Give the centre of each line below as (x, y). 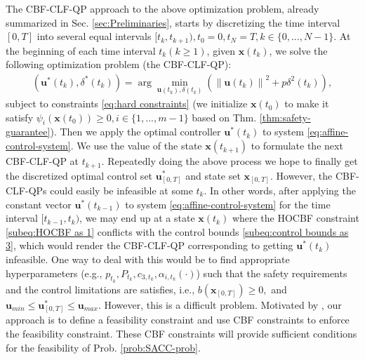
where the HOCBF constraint (296, 218)
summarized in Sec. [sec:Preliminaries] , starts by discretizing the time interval (173, 22)
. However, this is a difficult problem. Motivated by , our (220, 304)
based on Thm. (224, 117)
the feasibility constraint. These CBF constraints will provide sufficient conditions (181, 333)
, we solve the (298, 50)
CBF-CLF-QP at (42, 161)
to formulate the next (297, 146)
